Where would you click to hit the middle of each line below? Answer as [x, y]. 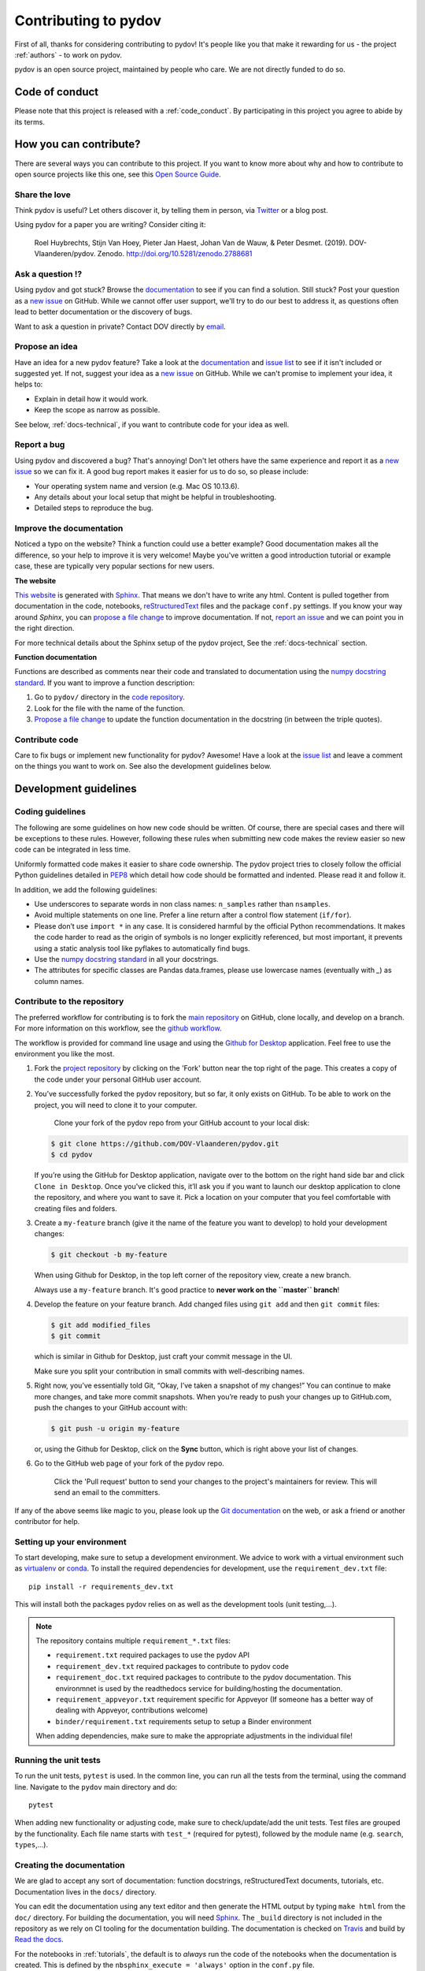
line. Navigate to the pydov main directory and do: [96, 1787]
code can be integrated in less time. [73, 850]
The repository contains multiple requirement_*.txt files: [133, 1641]
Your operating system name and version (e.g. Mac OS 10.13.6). [137, 486]
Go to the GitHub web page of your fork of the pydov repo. [129, 1463]
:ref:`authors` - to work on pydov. [68, 54]
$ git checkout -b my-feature [109, 1255]
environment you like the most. [65, 1054]
